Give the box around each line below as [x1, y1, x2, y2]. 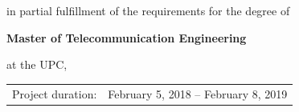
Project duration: [12, 85, 97, 102]
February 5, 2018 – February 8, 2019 [108, 85, 288, 102]
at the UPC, [6, 56, 68, 73]
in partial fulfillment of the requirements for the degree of [6, 2, 290, 18]
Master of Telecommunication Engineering [6, 29, 247, 46]
